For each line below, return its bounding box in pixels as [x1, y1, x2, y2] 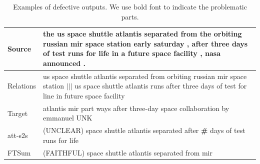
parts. [121, 11, 139, 21]
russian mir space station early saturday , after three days [43, 38, 248, 48]
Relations [7, 80, 36, 91]
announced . [43, 57, 86, 68]
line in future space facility [43, 90, 125, 100]
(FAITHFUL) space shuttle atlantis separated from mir [43, 147, 213, 157]
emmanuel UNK [43, 112, 92, 123]
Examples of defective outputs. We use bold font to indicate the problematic [13, 1, 247, 11]
